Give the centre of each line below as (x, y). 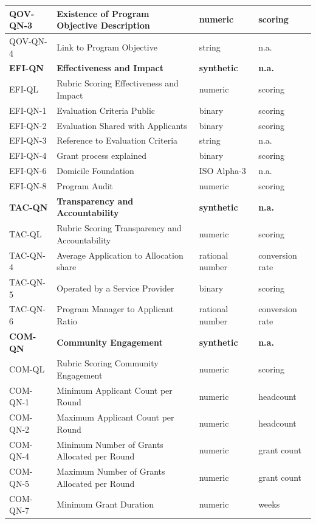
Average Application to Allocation (120, 255)
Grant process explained (101, 155)
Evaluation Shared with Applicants (122, 125)
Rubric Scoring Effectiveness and (118, 83)
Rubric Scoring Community (108, 363)
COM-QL (27, 369)
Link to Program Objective (107, 47)
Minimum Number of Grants (110, 444)
